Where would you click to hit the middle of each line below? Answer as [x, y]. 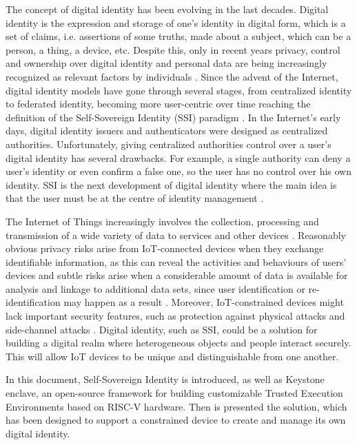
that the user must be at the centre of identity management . [135, 198]
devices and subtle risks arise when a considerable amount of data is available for [177, 275]
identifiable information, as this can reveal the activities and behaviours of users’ [176, 261]
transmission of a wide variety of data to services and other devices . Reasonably [176, 235]
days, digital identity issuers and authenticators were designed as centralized [167, 131]
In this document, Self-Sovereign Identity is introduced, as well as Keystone [165, 379]
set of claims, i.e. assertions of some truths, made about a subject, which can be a [178, 36]
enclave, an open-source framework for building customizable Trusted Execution [174, 393]
